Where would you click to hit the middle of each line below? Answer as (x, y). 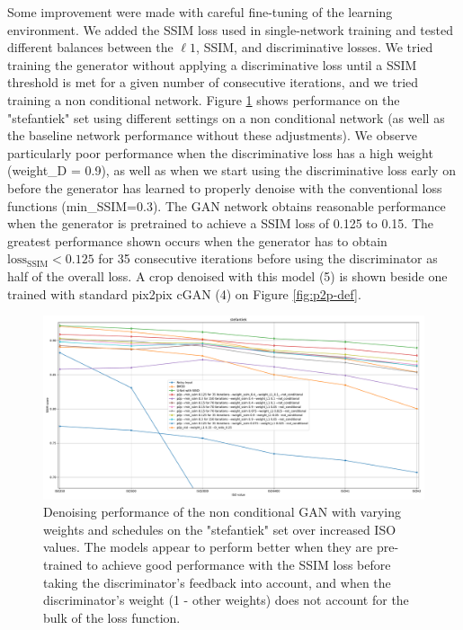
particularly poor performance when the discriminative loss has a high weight (220, 152)
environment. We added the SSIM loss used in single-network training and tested (230, 29)
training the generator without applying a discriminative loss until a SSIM (212, 64)
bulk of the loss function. (112, 617)
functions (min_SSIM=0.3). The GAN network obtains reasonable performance (227, 205)
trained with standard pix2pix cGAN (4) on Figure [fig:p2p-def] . (184, 293)
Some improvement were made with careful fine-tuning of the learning (200, 12)
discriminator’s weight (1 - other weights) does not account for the (226, 600)
